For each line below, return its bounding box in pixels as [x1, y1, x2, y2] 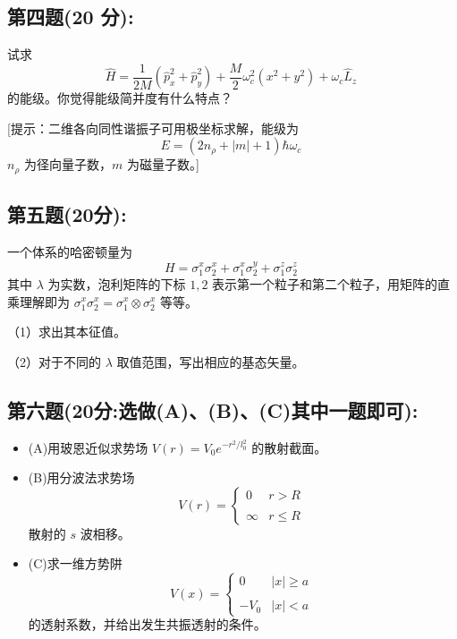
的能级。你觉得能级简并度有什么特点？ [7, 89, 233, 107]
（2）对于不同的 [7, 352, 101, 371]
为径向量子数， [23, 155, 112, 174]
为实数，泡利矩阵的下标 [47, 274, 186, 293]
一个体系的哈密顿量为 [7, 243, 132, 261]
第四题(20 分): [7, 3, 134, 30]
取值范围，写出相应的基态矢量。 [116, 352, 305, 371]
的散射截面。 [251, 438, 327, 456]
